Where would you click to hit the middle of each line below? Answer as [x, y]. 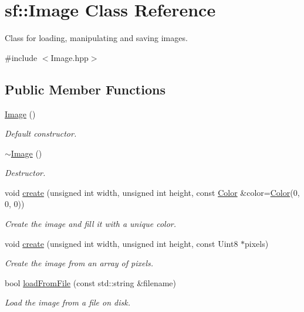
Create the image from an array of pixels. [79, 263]
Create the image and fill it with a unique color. [91, 224]
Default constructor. [41, 133]
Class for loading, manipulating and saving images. [96, 38]
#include [21, 57]
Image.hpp [70, 57]
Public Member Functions [85, 89]
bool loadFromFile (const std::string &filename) [91, 282]
